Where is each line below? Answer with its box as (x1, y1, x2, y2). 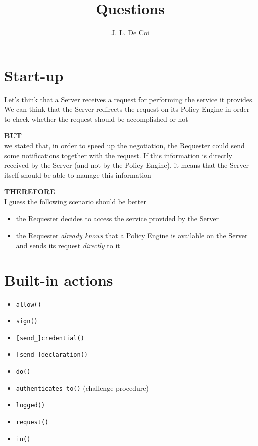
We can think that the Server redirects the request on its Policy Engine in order (4, 104, 250, 114)
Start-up (4, 65, 64, 85)
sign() (16, 318, 38, 325)
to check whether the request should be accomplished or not (4, 113, 188, 124)
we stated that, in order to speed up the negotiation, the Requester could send (4, 140, 245, 151)
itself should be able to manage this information (4, 169, 151, 180)
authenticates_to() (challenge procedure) (16, 382, 149, 393)
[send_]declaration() (16, 351, 88, 359)
